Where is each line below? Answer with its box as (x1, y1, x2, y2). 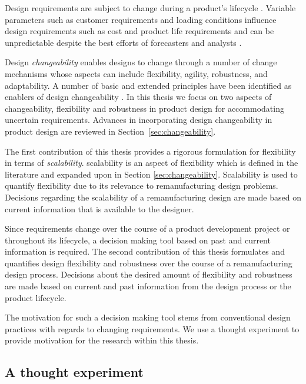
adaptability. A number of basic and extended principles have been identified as (5, 79, 292, 91)
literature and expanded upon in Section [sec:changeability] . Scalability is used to (5, 168, 298, 180)
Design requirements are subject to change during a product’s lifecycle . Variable (5, 2, 296, 14)
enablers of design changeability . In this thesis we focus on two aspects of (5, 91, 272, 103)
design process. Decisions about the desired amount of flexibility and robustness (5, 268, 292, 281)
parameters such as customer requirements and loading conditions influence (5, 13, 277, 25)
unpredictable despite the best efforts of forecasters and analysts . (5, 36, 242, 48)
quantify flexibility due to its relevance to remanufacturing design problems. (5, 179, 278, 192)
